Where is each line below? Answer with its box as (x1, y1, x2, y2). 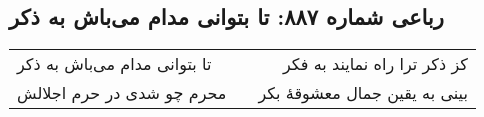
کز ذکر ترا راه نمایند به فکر (283, 52, 468, 76)
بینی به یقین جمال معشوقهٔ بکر (258, 81, 468, 105)
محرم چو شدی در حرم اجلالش (17, 81, 227, 105)
